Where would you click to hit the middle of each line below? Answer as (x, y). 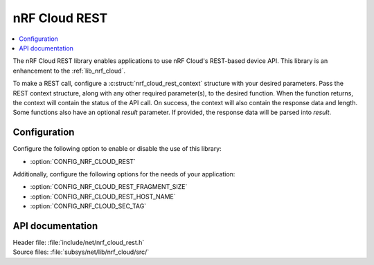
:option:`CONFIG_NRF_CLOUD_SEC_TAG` (88, 206)
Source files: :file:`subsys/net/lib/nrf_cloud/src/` (81, 252)
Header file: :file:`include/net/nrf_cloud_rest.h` (79, 243)
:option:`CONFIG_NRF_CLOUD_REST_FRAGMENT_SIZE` (109, 187)
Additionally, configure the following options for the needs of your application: (124, 174)
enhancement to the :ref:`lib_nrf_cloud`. (69, 71)
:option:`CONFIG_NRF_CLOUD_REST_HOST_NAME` (103, 197)
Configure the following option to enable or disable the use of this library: (117, 149)
